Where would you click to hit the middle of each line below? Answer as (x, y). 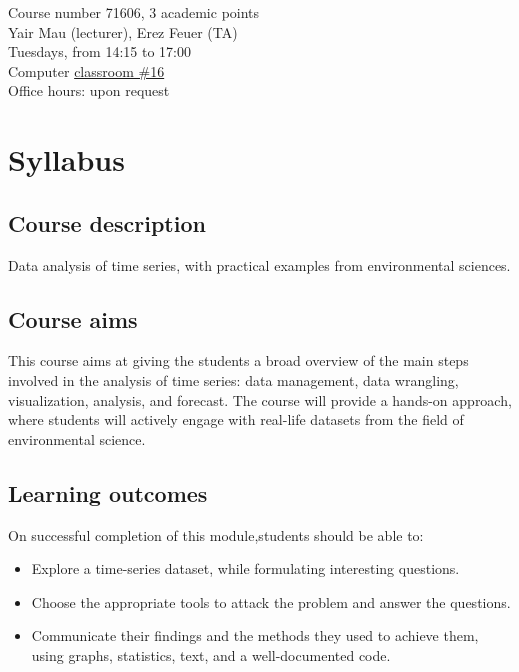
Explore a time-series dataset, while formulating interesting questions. (245, 568)
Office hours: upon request (89, 90)
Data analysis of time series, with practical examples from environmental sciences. (259, 264)
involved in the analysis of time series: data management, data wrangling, (233, 379)
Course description (107, 222)
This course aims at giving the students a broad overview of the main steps (238, 360)
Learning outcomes (108, 492)
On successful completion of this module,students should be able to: (216, 534)
